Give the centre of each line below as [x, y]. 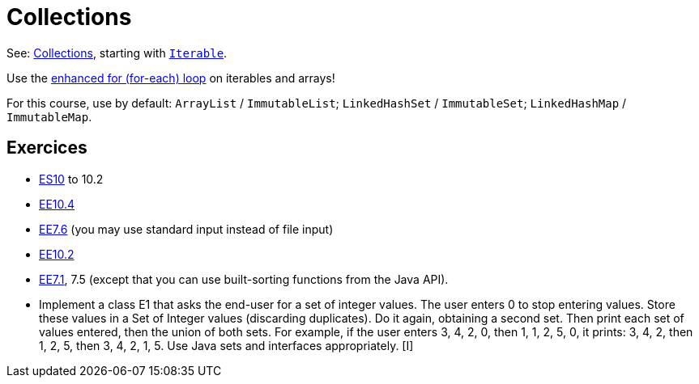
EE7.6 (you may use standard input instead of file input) [186, 229]
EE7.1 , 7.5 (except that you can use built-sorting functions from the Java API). [244, 279]
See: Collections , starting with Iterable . [117, 53]
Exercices [47, 148]
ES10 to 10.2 [71, 179]
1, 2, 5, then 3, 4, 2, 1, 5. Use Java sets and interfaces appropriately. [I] [226, 345]
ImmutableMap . [49, 116]
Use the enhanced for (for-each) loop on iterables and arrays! [171, 78]
